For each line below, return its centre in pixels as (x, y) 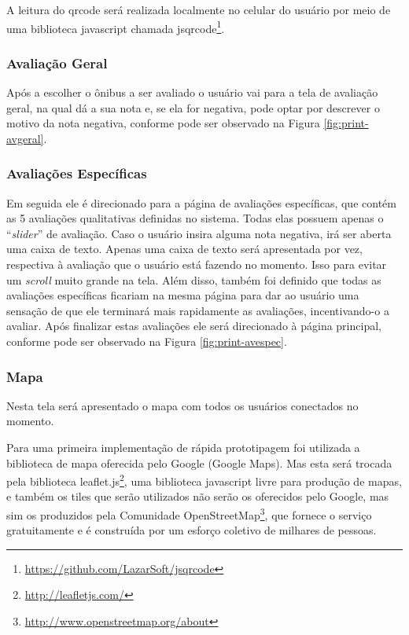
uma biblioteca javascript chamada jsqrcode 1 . (116, 27)
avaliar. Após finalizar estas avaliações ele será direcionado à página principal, (194, 326)
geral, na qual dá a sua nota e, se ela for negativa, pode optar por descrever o (193, 107)
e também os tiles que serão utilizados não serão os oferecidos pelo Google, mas (198, 496)
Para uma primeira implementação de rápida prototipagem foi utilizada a (183, 447)
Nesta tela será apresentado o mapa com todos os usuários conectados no (182, 405)
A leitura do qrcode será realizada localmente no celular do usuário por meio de (199, 9)
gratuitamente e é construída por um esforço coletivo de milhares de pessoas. (192, 530)
